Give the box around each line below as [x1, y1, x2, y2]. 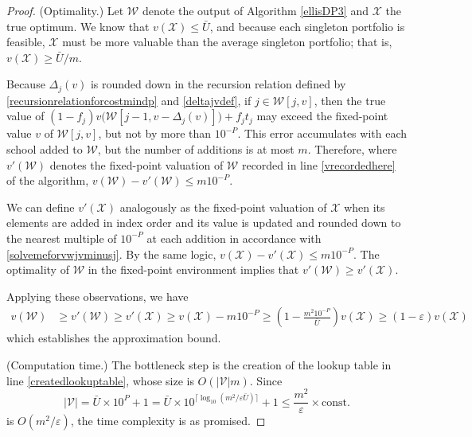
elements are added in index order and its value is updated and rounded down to [6, 214, 401, 231]
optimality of [6, 261, 69, 278]
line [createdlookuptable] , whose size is [6, 372, 194, 388]
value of [6, 107, 45, 124]
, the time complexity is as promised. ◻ [70, 412, 266, 429]
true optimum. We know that [6, 18, 150, 34]
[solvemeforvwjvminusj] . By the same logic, [6, 245, 216, 262]
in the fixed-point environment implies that [88, 261, 299, 278]
